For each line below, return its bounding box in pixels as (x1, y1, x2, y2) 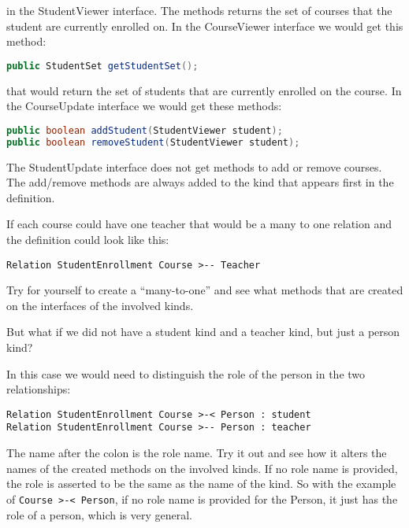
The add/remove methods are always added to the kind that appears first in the (6, 174, 394, 190)
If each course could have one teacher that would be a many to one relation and (6, 216, 392, 232)
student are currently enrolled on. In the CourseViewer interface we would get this (6, 17, 403, 34)
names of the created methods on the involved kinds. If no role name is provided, (6, 460, 398, 476)
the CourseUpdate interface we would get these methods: (6, 98, 282, 114)
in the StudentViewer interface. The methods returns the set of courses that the (6, 2, 392, 18)
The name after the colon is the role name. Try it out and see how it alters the (6, 445, 387, 461)
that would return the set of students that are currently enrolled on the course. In (6, 82, 402, 98)
